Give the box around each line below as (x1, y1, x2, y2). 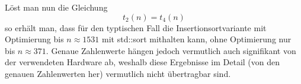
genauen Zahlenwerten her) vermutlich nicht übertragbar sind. (5, 67, 231, 79)
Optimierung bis (5, 33, 64, 45)
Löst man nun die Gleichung (5, 1, 108, 13)
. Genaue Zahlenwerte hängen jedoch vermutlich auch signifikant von (46, 44, 296, 56)
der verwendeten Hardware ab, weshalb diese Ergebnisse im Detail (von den (5, 56, 280, 68)
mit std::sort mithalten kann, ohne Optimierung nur (102, 33, 292, 45)
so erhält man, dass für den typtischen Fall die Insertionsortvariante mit (5, 21, 267, 33)
